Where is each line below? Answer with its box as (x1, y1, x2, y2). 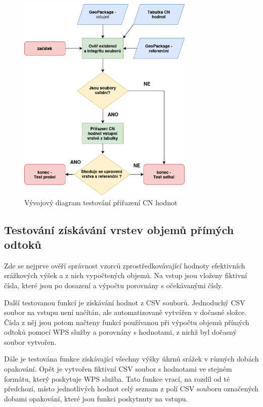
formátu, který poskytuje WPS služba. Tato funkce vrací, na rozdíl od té (4, 373, 230, 384)
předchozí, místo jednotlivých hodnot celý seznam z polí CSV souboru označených (4, 383, 259, 394)
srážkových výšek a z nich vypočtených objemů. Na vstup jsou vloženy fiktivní (4, 270, 247, 281)
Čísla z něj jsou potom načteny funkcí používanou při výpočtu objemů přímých (4, 316, 249, 327)
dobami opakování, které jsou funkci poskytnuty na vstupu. (4, 393, 188, 403)
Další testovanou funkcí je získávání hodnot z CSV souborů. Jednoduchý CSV (4, 297, 245, 307)
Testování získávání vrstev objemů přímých (4, 221, 234, 237)
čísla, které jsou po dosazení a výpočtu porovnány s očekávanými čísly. (4, 280, 223, 290)
